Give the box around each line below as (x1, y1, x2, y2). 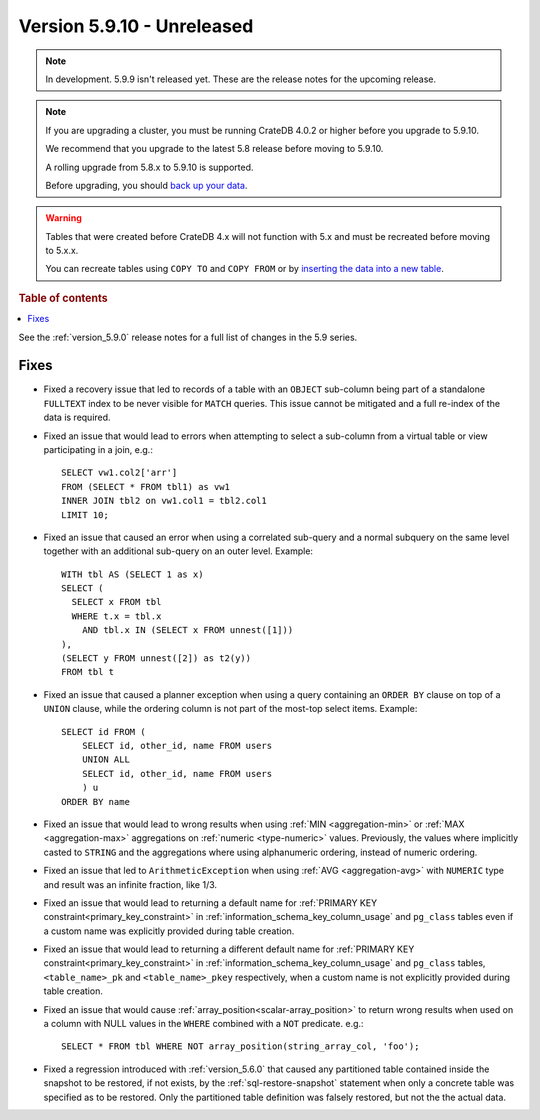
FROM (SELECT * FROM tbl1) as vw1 (61, 481, 230, 492)
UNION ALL (81, 754, 130, 765)
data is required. (43, 411, 111, 424)
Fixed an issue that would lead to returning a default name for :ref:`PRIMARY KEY (43, 896, 378, 909)
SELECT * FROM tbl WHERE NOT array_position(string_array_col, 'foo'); (61, 1041, 420, 1052)
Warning (45, 212, 82, 224)
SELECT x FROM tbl (71, 596, 162, 608)
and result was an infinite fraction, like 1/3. (43, 878, 218, 890)
